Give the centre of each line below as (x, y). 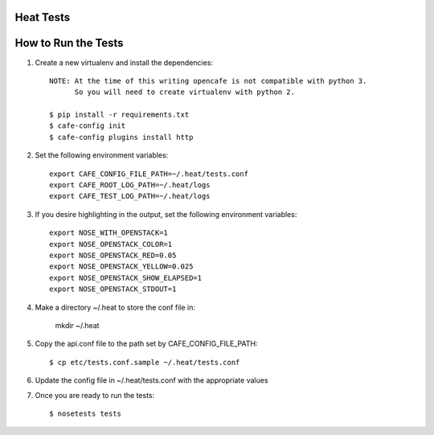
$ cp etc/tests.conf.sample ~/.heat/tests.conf (145, 362)
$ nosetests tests (86, 413)
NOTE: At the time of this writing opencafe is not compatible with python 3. (208, 81)
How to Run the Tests (69, 43)
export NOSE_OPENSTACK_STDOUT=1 (113, 289)
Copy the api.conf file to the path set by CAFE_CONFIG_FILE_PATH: (146, 344)
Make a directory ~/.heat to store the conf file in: (115, 307)
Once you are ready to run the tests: (95, 395)
